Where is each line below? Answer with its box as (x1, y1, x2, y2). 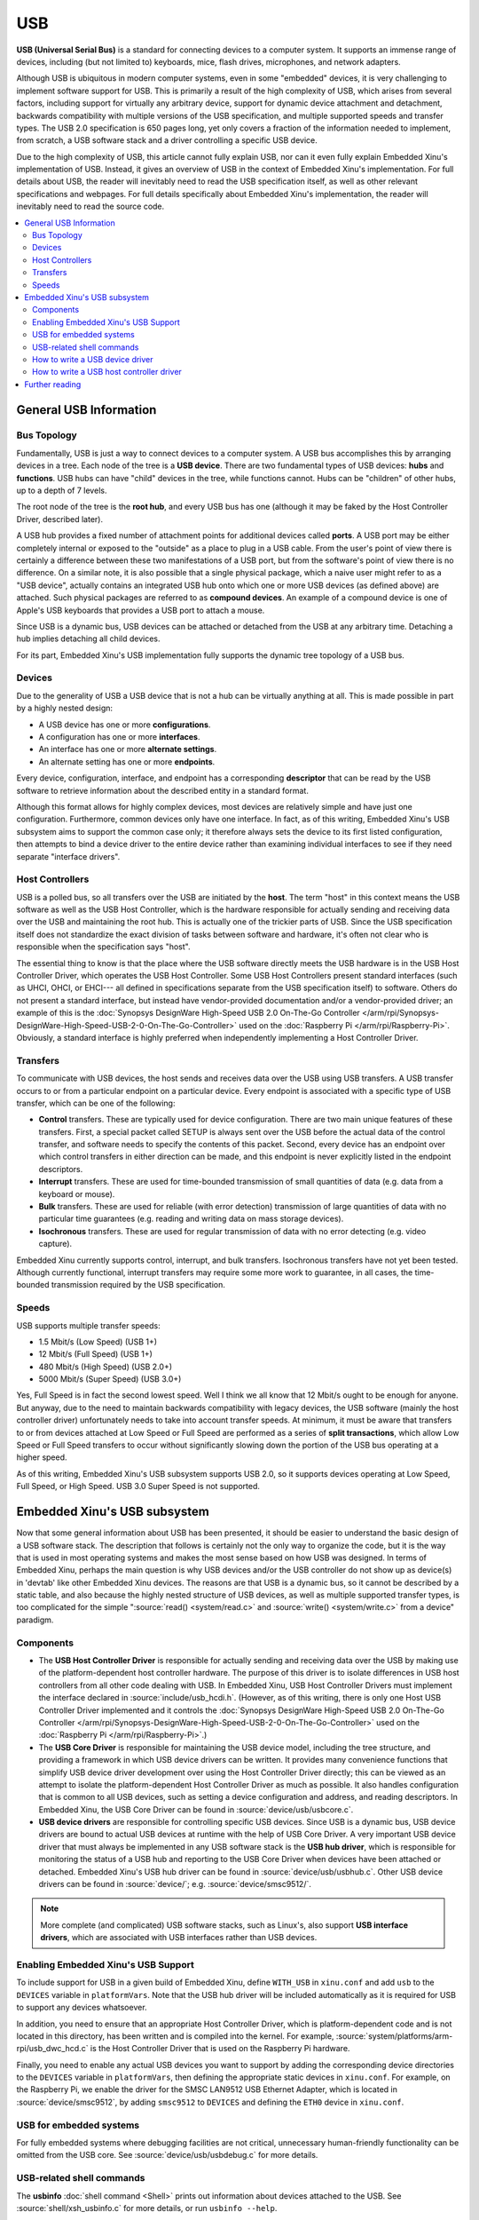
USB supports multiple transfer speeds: (16, 1320, 161, 1331)
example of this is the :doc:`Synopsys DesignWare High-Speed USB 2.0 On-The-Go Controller (16, 1008, 361, 1019)
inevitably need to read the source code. (16, 201, 165, 212)
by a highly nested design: (16, 702, 114, 714)
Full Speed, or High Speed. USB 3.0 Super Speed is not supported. (16, 1481, 261, 1492)
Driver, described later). (16, 513, 104, 524)
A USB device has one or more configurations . (38, 719, 211, 730)
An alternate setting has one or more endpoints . (38, 756, 216, 767)
